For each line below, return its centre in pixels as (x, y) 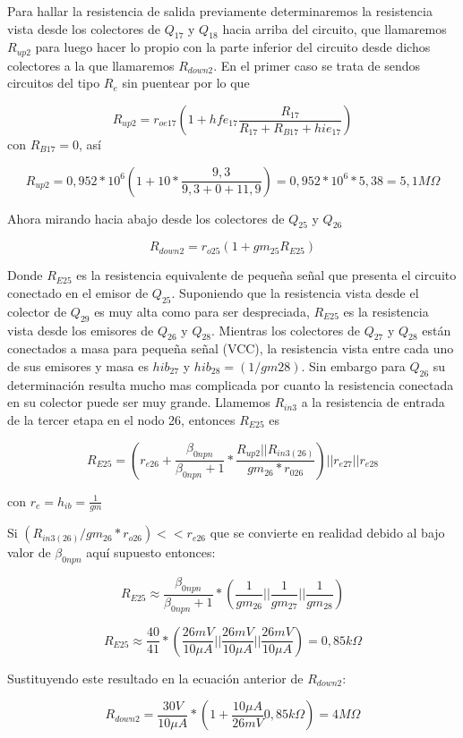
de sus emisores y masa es (78, 366)
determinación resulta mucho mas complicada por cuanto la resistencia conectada (231, 384)
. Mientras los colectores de (286, 330)
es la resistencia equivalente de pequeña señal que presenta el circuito (266, 275)
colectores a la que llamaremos (91, 65)
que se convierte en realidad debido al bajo (327, 533)
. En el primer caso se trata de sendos (317, 65)
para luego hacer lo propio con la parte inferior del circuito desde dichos (233, 47)
